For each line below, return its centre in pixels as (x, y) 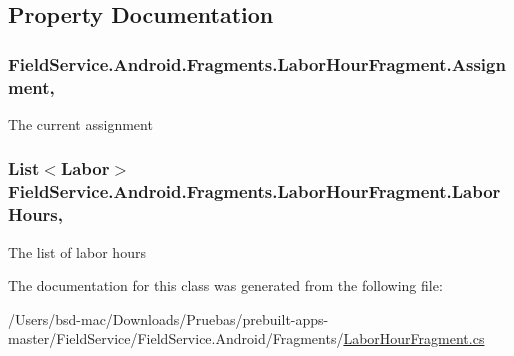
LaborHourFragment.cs (414, 338)
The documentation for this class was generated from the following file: (225, 285)
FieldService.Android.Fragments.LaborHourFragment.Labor (254, 191)
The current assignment (80, 123)
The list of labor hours (77, 251)
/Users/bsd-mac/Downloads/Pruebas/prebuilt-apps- (168, 318)
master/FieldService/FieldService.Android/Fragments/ (176, 338)
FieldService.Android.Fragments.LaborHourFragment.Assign (257, 63)
